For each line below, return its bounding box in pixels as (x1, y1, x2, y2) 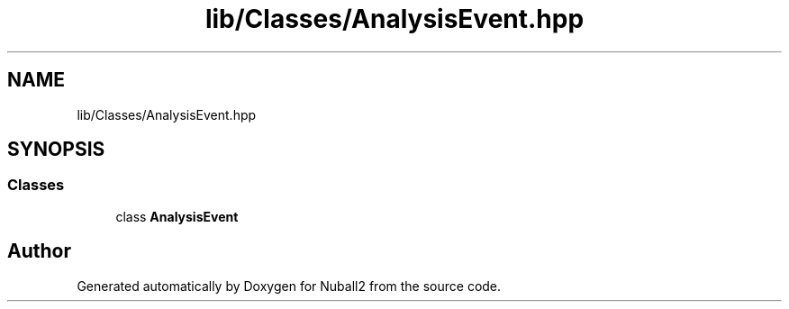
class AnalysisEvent (115, 208, 239, 224)
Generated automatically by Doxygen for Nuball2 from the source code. (77, 277, 502, 294)
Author (7, 240, 71, 263)
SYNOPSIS (7, 138, 105, 161)
